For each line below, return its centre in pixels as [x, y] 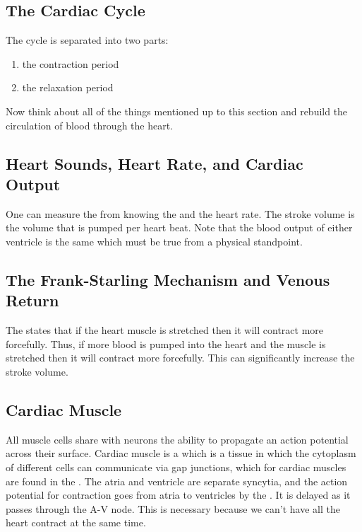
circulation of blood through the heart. [90, 125]
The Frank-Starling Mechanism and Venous [168, 279]
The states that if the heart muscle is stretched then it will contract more [165, 330]
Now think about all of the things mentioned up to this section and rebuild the [177, 111]
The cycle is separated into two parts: [87, 40]
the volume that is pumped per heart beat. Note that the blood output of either [179, 227]
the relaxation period [68, 87]
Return [32, 300]
